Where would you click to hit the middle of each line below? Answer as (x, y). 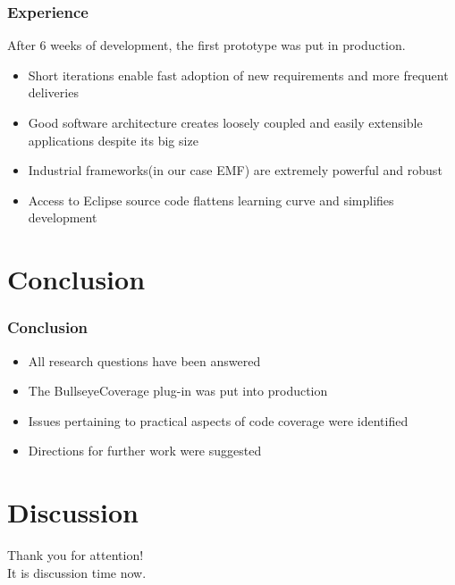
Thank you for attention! (76, 555)
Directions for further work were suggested (145, 451)
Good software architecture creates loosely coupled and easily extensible (225, 122)
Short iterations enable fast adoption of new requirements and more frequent (238, 75)
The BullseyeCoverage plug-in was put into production (178, 391)
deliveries (53, 92)
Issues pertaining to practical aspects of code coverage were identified (218, 420)
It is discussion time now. (77, 572)
